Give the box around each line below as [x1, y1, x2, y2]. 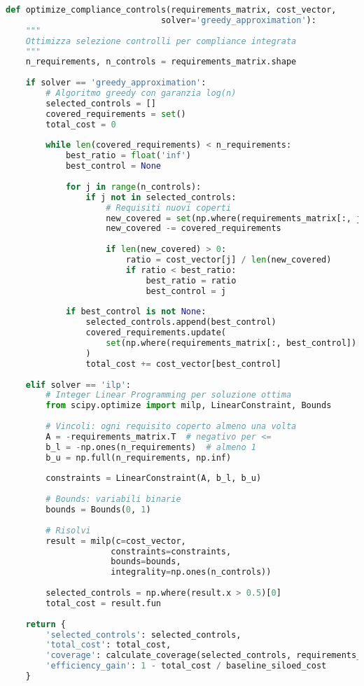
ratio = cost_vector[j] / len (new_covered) [125, 255, 332, 265]
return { [25, 619, 66, 629]
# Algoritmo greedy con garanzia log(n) [45, 88, 237, 98]
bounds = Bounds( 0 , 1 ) [45, 505, 151, 514]
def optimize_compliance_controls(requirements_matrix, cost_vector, [6, 5, 337, 15]
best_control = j [146, 286, 227, 296]
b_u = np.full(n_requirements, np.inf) [45, 452, 232, 463]
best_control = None [65, 161, 161, 171]
